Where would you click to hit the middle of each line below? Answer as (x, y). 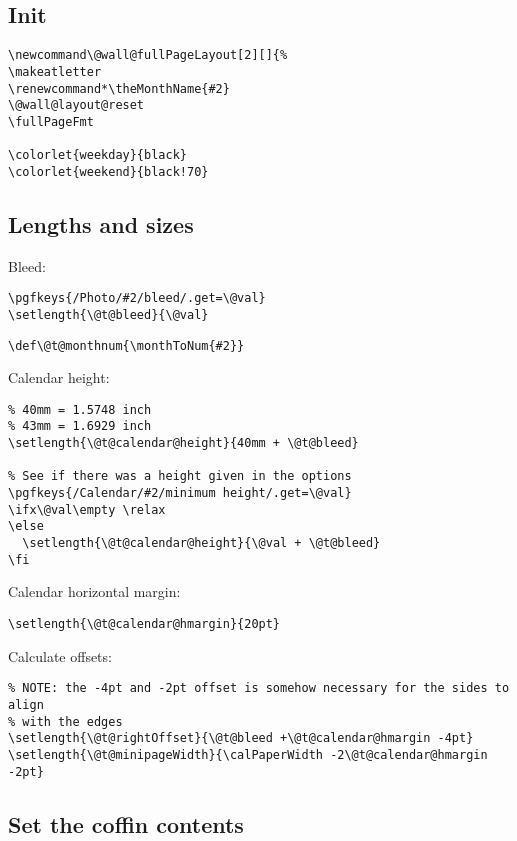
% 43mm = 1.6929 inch (80, 426)
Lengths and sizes (101, 223)
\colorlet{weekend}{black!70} (108, 171)
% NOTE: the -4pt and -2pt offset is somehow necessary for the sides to (259, 688)
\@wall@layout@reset (76, 105)
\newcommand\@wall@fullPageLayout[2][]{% (148, 55)
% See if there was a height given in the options (180, 476)
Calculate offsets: (60, 655)
